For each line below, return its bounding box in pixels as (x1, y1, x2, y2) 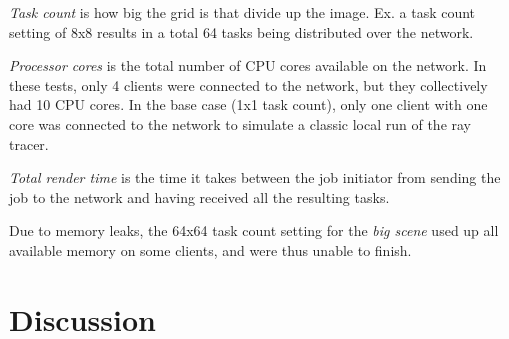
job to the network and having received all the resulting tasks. (9, 186, 390, 207)
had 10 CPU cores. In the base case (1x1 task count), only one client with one (9, 94, 488, 115)
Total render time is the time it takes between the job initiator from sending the (9, 167, 501, 188)
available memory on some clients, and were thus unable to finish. (9, 239, 412, 260)
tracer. (9, 133, 49, 154)
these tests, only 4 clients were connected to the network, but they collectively (9, 74, 488, 95)
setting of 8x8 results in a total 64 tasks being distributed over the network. (9, 21, 474, 42)
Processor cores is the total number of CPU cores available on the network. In (9, 55, 487, 76)
